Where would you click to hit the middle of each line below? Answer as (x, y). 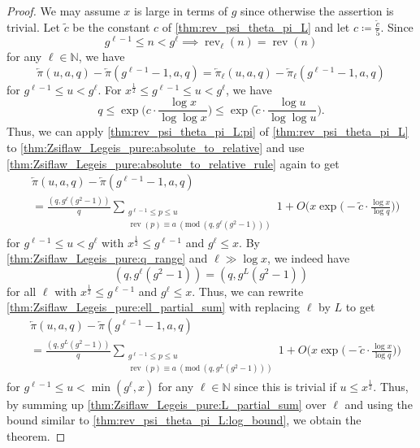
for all (22, 291)
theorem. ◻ (36, 435)
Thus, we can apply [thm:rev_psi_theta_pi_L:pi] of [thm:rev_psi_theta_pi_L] (208, 131)
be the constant (111, 26)
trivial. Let (33, 26)
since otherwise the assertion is (317, 11)
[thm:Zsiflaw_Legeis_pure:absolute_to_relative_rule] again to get (173, 163)
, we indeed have (309, 258)
